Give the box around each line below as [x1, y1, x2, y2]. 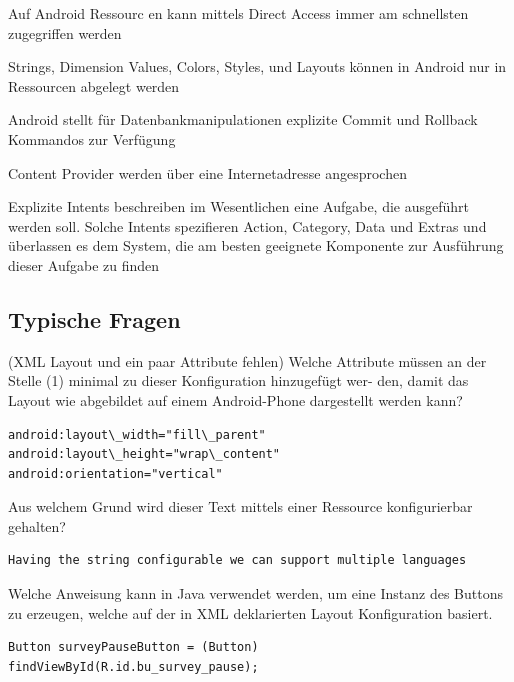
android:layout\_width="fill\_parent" [8, 427, 266, 442]
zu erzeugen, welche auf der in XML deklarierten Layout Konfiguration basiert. [8, 602, 493, 623]
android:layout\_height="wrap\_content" [8, 447, 281, 462]
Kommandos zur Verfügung [8, 128, 176, 149]
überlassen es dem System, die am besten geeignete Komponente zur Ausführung [8, 235, 504, 256]
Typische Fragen [8, 303, 181, 334]
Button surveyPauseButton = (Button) [8, 640, 259, 655]
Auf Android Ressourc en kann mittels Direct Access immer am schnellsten [8, 3, 469, 23]
